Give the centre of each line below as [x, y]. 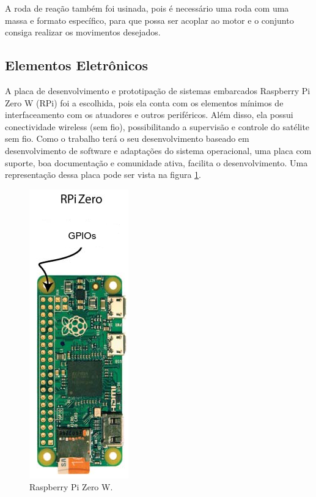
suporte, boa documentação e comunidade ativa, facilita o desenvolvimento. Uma [156, 162]
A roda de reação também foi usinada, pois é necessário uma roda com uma [147, 8]
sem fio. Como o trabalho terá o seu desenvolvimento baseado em [127, 138]
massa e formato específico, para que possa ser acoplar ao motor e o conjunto [149, 20]
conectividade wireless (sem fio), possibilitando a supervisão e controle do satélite [157, 126]
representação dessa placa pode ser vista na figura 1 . [103, 175]
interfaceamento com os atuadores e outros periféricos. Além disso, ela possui [149, 115]
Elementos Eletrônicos [77, 65]
